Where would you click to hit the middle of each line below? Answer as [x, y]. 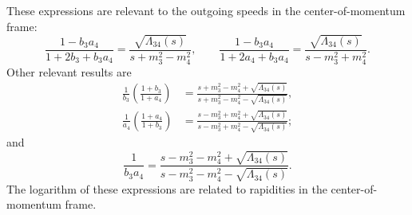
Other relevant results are [69, 71]
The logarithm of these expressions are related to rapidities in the [167, 188]
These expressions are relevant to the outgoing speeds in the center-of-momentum [206, 10]
